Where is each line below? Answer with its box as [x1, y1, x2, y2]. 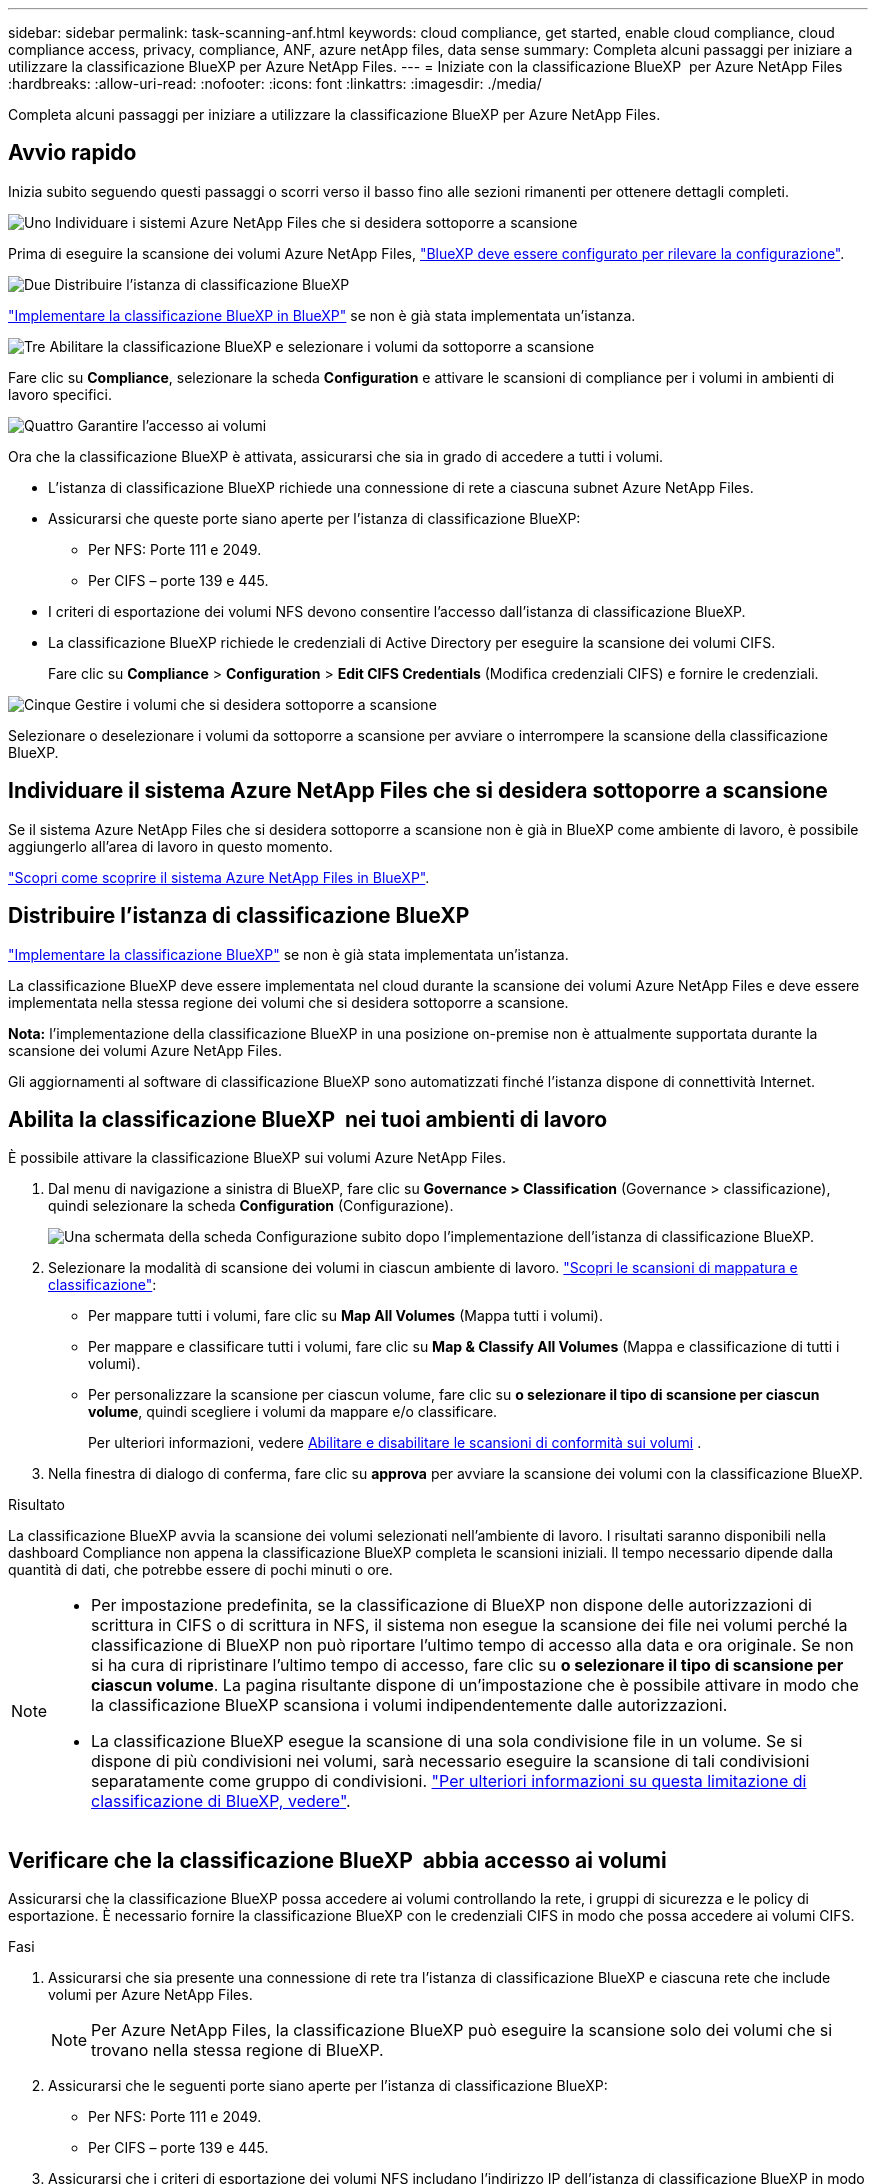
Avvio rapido [8, 140, 137, 166]
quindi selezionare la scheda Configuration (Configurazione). [48, 1197, 454, 1215]
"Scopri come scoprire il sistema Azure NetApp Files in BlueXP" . [8, 868, 430, 886]
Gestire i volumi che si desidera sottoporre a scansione [74, 695, 437, 713]
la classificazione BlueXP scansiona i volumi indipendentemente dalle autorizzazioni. [91, 1695, 728, 1716]
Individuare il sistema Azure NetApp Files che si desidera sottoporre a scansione [8, 778, 828, 804]
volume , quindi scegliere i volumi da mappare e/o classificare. [88, 1403, 498, 1421]
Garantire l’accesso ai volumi [77, 416, 267, 434]
